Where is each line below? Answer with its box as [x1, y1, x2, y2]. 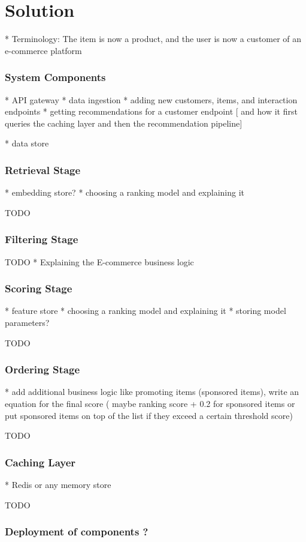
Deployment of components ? [5, 524, 149, 539]
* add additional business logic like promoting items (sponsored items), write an [5, 385, 299, 398]
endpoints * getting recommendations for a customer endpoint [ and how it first [5, 105, 298, 118]
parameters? [5, 316, 50, 328]
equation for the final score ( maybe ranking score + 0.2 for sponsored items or [5, 397, 295, 409]
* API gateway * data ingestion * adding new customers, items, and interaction [5, 93, 298, 106]
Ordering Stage [5, 362, 80, 377]
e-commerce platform [5, 44, 82, 56]
